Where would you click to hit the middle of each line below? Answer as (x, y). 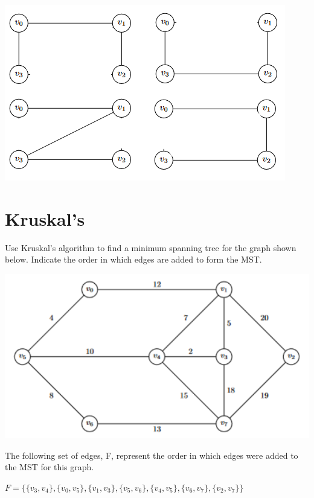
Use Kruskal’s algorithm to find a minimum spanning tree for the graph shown (151, 247)
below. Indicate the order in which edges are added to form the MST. (133, 259)
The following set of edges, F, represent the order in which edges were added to (152, 455)
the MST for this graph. (50, 467)
